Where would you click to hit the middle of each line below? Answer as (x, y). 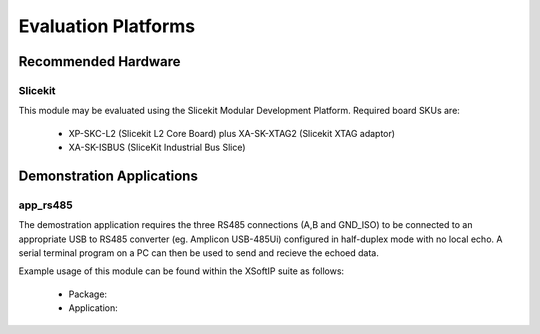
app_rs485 (46, 205)
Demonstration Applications (108, 175)
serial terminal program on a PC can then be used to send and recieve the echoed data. (198, 253)
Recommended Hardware (99, 61)
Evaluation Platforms (107, 26)
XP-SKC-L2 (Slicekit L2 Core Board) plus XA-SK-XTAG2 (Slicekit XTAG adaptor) (231, 133)
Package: (88, 294)
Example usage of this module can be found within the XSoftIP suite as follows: (181, 271)
